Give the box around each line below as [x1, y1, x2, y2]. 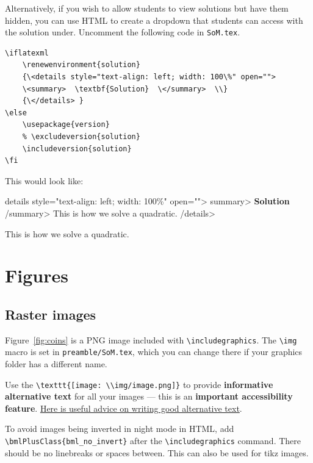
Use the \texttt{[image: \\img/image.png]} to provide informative [5, 378, 273, 390]
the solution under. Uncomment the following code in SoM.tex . [5, 26, 240, 38]
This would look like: [5, 174, 84, 187]
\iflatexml [5, 48, 49, 57]
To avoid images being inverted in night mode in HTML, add [5, 422, 234, 435]
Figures [5, 263, 68, 288]
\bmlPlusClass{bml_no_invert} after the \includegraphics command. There [5, 434, 301, 447]
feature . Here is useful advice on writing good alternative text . [5, 401, 242, 414]
